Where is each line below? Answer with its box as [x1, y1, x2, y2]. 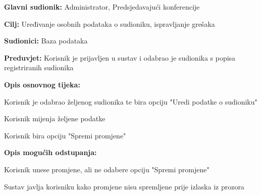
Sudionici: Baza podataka [4, 35, 88, 46]
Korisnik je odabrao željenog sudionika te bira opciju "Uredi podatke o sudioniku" [4, 96, 257, 107]
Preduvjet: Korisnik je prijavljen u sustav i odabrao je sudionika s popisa [4, 52, 236, 63]
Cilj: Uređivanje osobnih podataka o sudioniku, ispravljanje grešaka [4, 18, 215, 29]
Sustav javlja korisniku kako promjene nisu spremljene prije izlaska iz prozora [4, 181, 244, 191]
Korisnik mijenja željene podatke [4, 113, 106, 124]
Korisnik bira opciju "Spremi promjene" [4, 130, 126, 140]
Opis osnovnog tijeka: [4, 79, 80, 89]
